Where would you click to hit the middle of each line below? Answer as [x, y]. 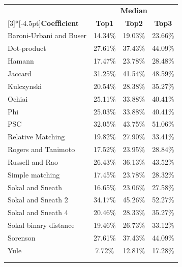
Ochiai [18, 98]
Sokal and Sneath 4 [38, 212]
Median [134, 10]
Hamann [21, 61]
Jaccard [20, 73]
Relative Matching [36, 137]
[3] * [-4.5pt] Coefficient [43, 23]
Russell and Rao [33, 161]
